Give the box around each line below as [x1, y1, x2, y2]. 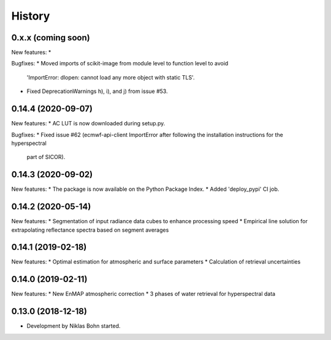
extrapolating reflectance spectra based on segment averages [11, 226, 169, 234]
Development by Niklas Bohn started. [26, 322, 121, 330]
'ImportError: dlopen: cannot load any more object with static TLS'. [26, 73, 195, 81]
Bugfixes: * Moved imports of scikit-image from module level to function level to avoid [11, 60, 229, 67]
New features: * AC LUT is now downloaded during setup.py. [11, 120, 165, 127]
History [11, 9, 50, 23]
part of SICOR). [26, 153, 66, 161]
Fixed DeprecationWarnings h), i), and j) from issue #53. [26, 87, 168, 95]
